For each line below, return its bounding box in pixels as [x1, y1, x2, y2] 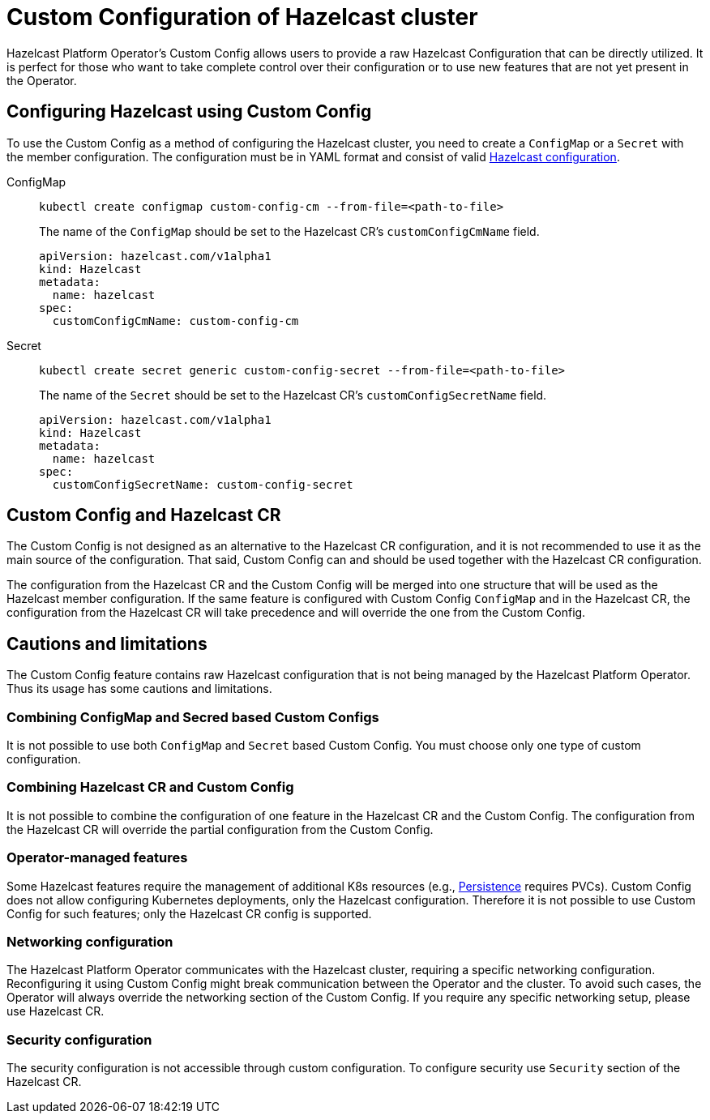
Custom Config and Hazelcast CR [6, 505, 281, 526]
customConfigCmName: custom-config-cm [52, 314, 299, 327]
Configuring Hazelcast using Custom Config [6, 101, 372, 122]
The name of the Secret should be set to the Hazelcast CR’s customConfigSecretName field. [39, 387, 547, 402]
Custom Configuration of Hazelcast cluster [6, 3, 478, 31]
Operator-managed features [6, 849, 188, 866]
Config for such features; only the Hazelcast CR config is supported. [6, 906, 372, 921]
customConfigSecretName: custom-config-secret [52, 477, 353, 491]
